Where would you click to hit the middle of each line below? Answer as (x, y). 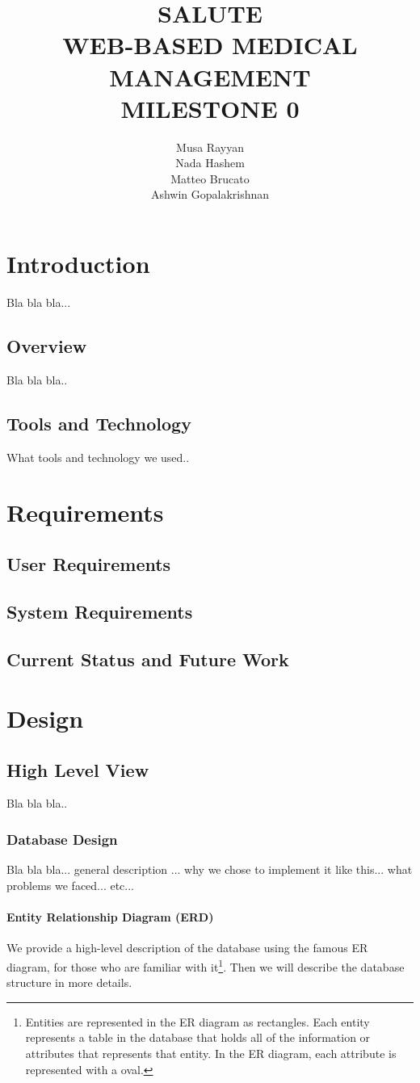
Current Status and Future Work (148, 659)
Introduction (78, 264)
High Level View (78, 769)
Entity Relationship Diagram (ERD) (110, 917)
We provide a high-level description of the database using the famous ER (187, 948)
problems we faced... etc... (70, 885)
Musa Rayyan (210, 147)
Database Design (62, 839)
